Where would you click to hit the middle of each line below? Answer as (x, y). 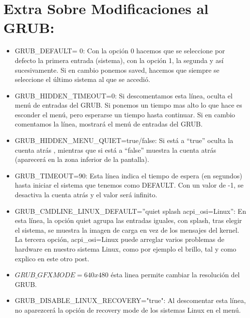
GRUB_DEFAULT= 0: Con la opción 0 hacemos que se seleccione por (120, 51)
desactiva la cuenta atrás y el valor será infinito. (86, 195)
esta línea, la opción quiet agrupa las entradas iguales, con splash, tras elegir (128, 220)
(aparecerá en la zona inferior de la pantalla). (82, 159)
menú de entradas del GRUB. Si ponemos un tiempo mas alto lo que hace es (128, 105)
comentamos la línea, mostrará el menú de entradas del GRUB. (109, 124)
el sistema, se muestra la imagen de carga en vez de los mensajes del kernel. (127, 230)
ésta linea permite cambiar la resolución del (175, 275)
